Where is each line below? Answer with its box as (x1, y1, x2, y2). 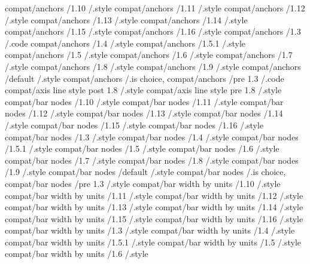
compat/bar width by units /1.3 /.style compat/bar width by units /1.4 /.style (5, 224, 295, 237)
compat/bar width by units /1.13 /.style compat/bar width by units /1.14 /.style (5, 201, 303, 213)
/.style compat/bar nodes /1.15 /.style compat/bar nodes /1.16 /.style (5, 118, 264, 131)
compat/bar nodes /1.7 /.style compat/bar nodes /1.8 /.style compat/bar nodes (5, 154, 299, 166)
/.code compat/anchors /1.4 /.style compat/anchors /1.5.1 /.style (5, 36, 246, 49)
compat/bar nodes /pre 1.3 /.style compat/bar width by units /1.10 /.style (5, 177, 281, 189)
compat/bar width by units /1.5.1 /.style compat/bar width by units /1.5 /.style (5, 235, 302, 248)
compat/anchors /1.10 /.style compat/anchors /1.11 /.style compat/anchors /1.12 (5, 2, 305, 14)
